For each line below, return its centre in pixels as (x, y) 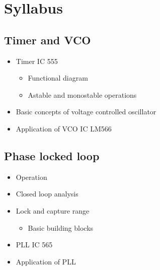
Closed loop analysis (47, 194)
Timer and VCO (48, 40)
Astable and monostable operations (82, 94)
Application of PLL (46, 261)
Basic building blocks (61, 227)
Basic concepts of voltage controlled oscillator (86, 112)
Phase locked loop (52, 155)
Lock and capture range (53, 210)
